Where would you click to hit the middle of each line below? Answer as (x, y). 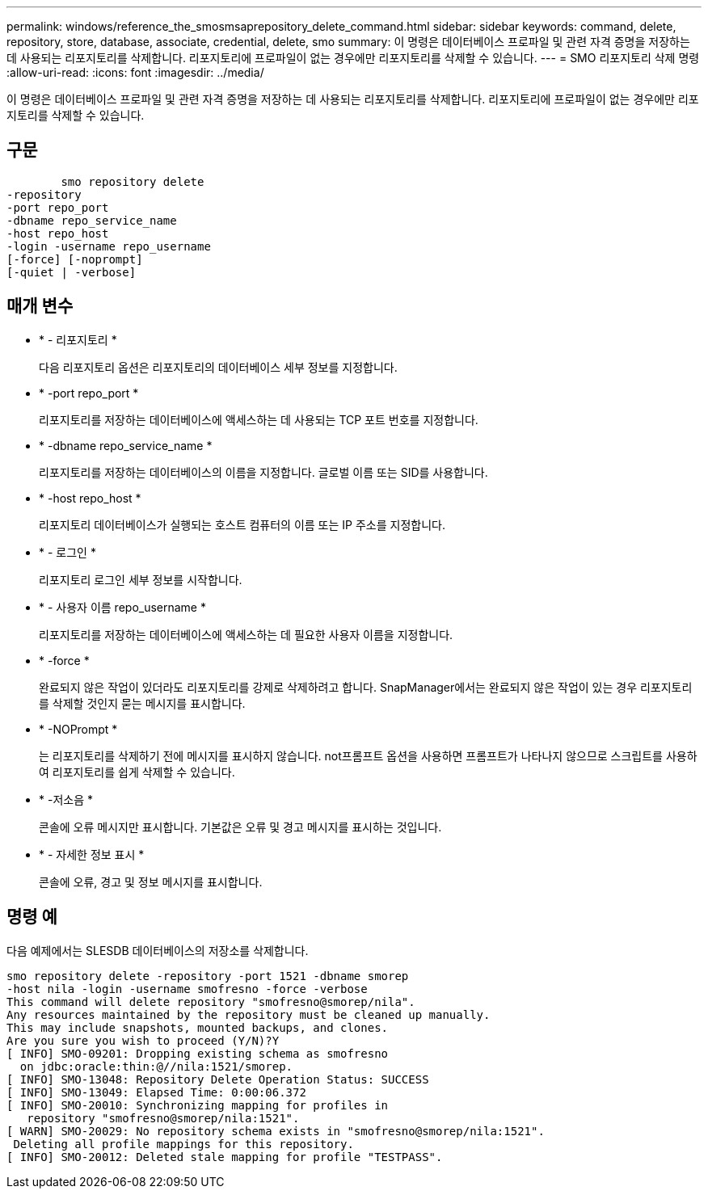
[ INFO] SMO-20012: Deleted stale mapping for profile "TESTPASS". (225, 1157)
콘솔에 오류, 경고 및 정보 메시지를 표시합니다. (151, 882)
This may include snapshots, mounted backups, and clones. (198, 1027)
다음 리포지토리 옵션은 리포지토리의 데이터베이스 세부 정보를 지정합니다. (218, 367)
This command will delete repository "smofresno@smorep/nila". (211, 1001)
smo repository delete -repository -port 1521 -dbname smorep (208, 976)
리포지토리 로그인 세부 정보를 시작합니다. (141, 579)
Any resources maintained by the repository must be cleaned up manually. (249, 1014)
